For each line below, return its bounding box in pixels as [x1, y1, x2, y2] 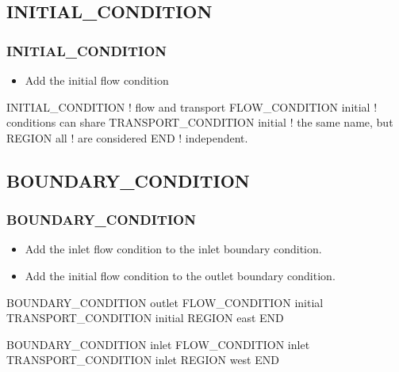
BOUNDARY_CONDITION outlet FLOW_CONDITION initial [6, 294, 324, 310]
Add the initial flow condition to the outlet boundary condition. [25, 267, 336, 283]
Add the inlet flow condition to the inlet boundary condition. [25, 241, 322, 257]
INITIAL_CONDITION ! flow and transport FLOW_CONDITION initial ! [6, 98, 378, 115]
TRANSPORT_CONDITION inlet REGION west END [6, 351, 279, 368]
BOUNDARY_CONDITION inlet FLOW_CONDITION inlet [6, 336, 310, 352]
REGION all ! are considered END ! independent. [6, 129, 248, 146]
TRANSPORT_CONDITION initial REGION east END [6, 309, 284, 326]
